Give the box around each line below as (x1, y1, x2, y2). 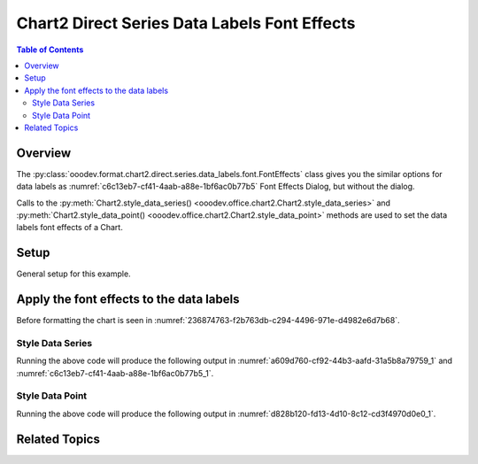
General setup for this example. (16, 268, 132, 279)
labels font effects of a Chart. (16, 222, 123, 233)
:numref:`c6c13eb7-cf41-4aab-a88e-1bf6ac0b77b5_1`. (16, 367, 214, 378)
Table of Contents (16, 44, 84, 55)
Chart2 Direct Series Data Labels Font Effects (16, 13, 356, 33)
